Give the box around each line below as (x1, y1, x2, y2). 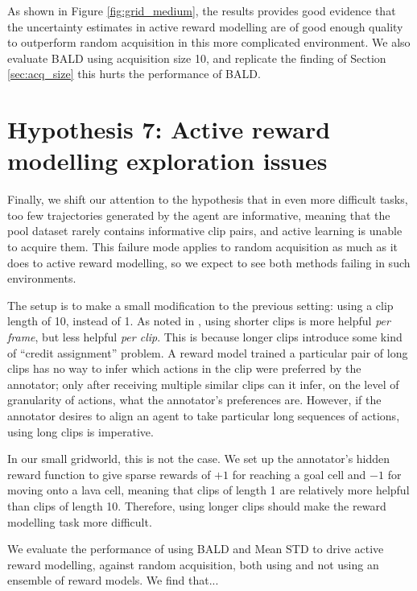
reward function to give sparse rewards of (7, 465, 211, 482)
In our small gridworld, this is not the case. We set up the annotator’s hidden (7, 450, 390, 467)
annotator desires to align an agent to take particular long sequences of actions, (7, 407, 400, 424)
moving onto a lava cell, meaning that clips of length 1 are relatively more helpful (7, 481, 410, 498)
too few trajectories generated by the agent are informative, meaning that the (7, 206, 390, 223)
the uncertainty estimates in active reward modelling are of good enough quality (7, 18, 403, 35)
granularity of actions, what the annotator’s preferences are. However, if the (7, 391, 382, 408)
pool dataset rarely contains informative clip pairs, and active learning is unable (7, 222, 403, 239)
